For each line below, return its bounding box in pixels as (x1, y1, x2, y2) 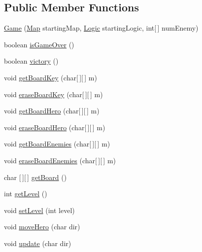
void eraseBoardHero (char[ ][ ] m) (4, 122, 105, 132)
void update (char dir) (4, 238, 71, 248)
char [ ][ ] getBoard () (4, 172, 67, 182)
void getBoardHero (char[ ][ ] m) (4, 106, 100, 116)
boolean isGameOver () (4, 39, 74, 49)
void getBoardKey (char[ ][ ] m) (4, 72, 97, 82)
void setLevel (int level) (4, 205, 75, 215)
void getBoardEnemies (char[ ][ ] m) (4, 139, 110, 149)
